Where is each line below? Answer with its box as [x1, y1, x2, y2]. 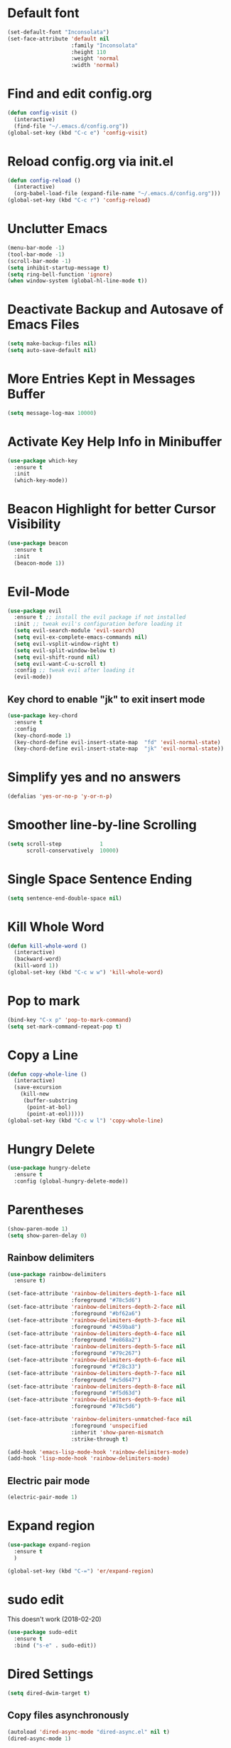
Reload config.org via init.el [7, 153, 174, 169]
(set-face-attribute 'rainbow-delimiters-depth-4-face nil [7, 1330, 186, 1337]
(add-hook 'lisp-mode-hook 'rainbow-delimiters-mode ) [7, 1455, 171, 1462]
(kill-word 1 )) [14, 962, 59, 970]
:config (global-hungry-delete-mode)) [14, 1178, 129, 1185]
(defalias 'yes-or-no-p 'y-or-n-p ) [7, 793, 113, 800]
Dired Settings [7, 1666, 94, 1682]
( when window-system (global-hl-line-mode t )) [7, 277, 148, 284]
